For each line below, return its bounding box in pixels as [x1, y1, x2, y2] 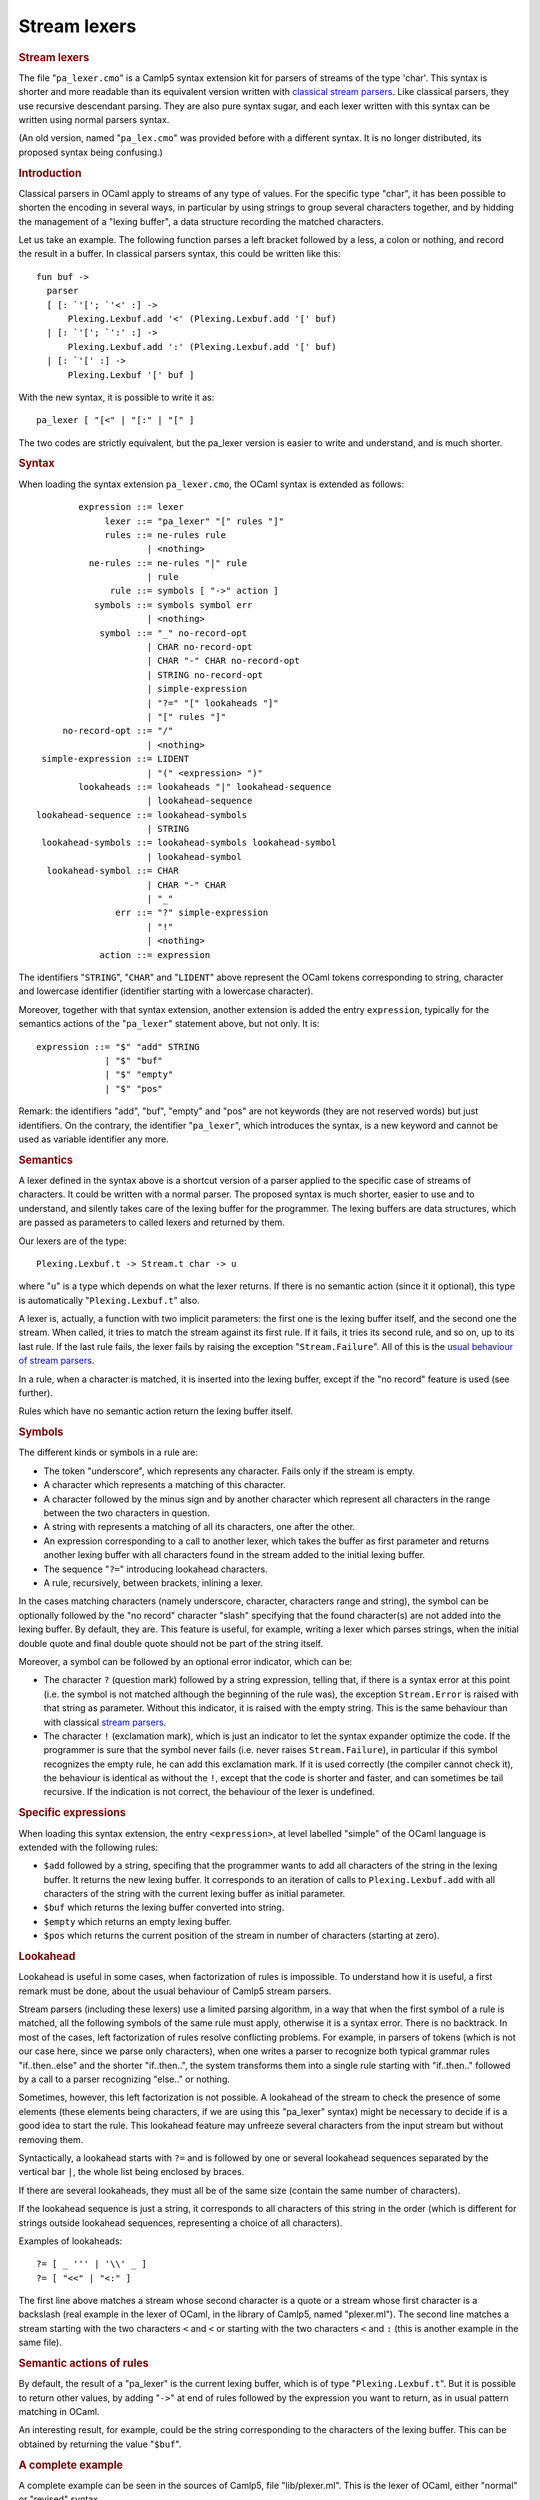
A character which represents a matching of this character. [43, 1479, 286, 1491]
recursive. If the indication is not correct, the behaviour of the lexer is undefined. [43, 1786, 375, 1798]
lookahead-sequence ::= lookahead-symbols [36, 809, 248, 820]
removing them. [18, 2133, 84, 2145]
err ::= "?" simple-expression [115, 907, 269, 919]
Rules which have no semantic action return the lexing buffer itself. [18, 1405, 294, 1417]
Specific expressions [18, 1806, 127, 1820]
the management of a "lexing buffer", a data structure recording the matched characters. [18, 215, 384, 227]
